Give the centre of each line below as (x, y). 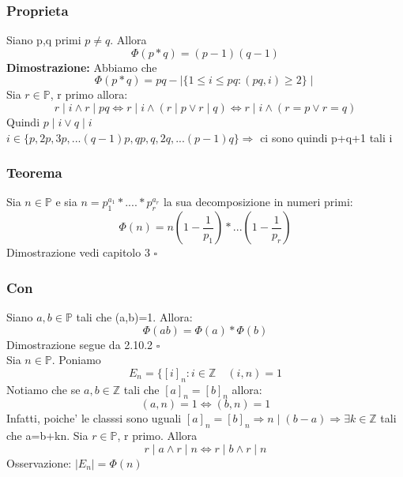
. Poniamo (76, 360)
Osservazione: (39, 462)
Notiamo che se (43, 389)
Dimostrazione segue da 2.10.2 (80, 344)
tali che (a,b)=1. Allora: (134, 317)
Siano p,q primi (44, 40)
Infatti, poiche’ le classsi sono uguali (94, 418)
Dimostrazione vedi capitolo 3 (78, 252)
